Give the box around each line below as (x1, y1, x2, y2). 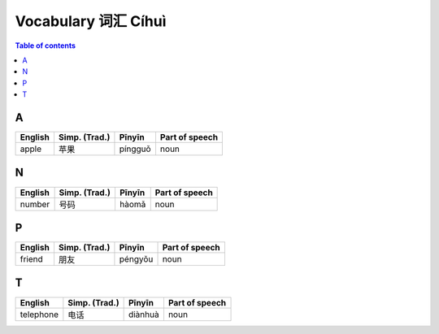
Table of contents (15, 41, 76, 50)
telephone (20, 309, 59, 320)
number (20, 198, 50, 210)
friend (20, 254, 44, 265)
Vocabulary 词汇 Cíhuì (15, 12, 167, 30)
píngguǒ (119, 143, 151, 154)
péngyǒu (119, 254, 154, 265)
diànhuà (128, 309, 159, 320)
